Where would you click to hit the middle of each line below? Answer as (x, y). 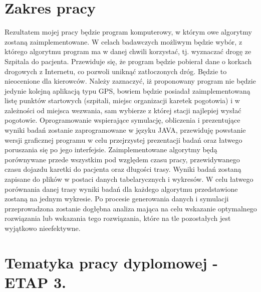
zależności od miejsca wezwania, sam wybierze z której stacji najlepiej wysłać (123, 110)
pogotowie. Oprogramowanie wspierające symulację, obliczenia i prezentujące (122, 120)
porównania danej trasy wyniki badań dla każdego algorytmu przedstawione (121, 189)
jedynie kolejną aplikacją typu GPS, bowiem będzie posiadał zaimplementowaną (127, 90)
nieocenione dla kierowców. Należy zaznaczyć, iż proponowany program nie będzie (130, 81)
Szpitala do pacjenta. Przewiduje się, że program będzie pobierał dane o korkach (128, 61)
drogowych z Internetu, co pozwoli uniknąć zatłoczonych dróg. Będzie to (116, 71)
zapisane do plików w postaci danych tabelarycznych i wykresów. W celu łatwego (129, 179)
